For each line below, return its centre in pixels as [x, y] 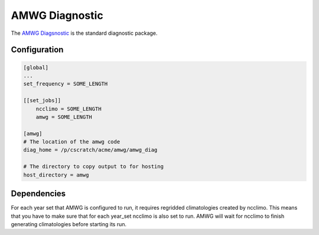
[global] [36, 67]
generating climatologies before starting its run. [69, 224]
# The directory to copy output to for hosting [93, 167]
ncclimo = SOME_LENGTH [69, 109]
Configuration [37, 50]
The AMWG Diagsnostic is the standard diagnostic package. [84, 33]
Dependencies [38, 194]
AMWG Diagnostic [57, 15]
